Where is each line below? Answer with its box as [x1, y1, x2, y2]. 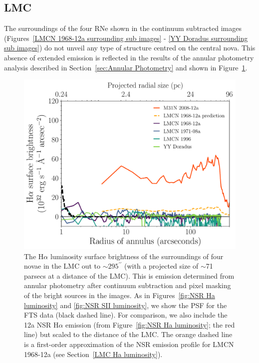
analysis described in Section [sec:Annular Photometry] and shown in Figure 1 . [4, 62, 248, 72]
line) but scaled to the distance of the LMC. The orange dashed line [24, 329, 233, 340]
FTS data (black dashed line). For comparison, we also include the [24, 310, 228, 320]
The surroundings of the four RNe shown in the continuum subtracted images [4, 23, 242, 33]
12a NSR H [24, 319, 59, 330]
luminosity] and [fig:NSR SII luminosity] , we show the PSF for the [24, 300, 227, 310]
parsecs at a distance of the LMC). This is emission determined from [24, 270, 235, 281]
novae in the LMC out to [24, 261, 101, 271]
